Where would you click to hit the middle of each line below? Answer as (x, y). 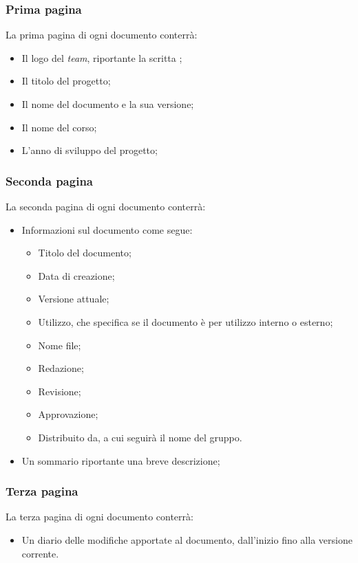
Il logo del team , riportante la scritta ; (102, 57)
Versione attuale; (74, 299)
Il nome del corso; (59, 127)
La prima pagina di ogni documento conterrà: (102, 35)
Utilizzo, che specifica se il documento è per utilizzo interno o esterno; (186, 321)
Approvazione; (68, 414)
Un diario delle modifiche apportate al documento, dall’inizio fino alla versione (187, 539)
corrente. (40, 553)
